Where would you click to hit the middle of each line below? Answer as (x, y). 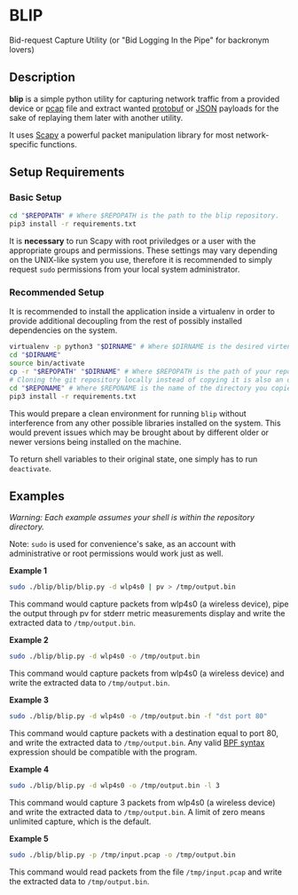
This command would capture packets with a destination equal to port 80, (144, 733)
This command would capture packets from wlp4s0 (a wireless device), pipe (149, 604)
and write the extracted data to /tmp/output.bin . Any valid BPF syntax (137, 743)
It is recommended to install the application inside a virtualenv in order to (142, 312)
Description (42, 78)
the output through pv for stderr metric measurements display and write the (147, 614)
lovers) (22, 49)
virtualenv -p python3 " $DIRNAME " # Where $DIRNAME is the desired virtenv (152, 347)
